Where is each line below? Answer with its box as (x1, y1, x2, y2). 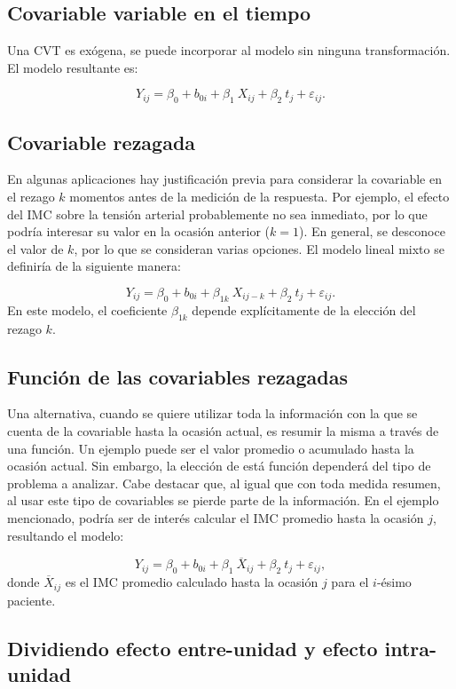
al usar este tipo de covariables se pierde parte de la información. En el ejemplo (7, 491, 439, 510)
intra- (384, 634, 437, 661)
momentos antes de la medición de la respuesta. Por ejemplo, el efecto (69, 186, 450, 205)
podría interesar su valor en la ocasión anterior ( (7, 222, 271, 241)
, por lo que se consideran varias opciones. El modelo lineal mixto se (74, 239, 444, 257)
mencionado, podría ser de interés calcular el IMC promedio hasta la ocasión (7, 508, 424, 527)
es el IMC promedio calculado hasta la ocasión (65, 573, 318, 591)
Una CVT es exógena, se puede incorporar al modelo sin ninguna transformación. (7, 41, 451, 59)
